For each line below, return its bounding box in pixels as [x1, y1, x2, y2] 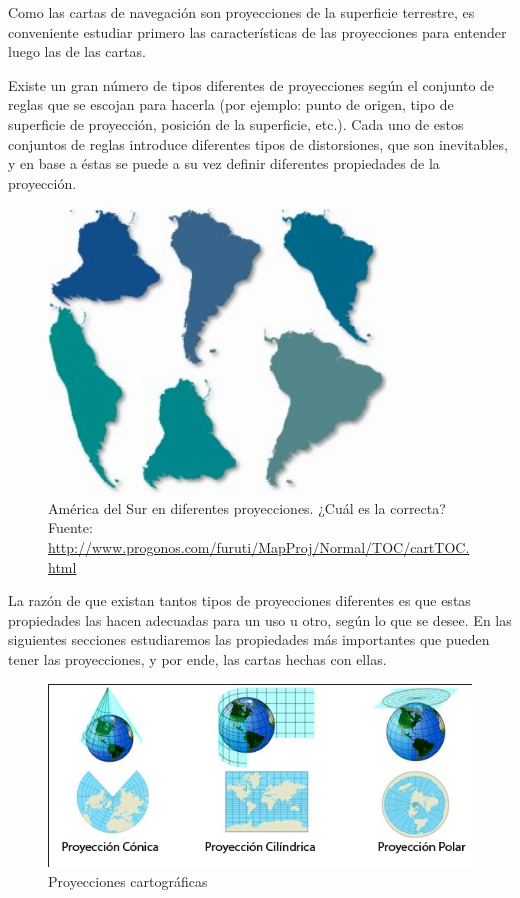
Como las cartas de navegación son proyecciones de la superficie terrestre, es [8, 2, 475, 22]
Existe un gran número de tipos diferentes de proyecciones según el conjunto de [8, 74, 495, 95]
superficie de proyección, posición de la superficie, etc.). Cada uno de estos [8, 113, 464, 134]
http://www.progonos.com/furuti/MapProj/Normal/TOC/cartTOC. [48, 536, 470, 557]
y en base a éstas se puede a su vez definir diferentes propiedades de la [8, 153, 440, 174]
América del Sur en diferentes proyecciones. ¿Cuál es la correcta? [48, 497, 446, 518]
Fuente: [48, 517, 93, 538]
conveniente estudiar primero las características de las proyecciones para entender [8, 21, 507, 42]
